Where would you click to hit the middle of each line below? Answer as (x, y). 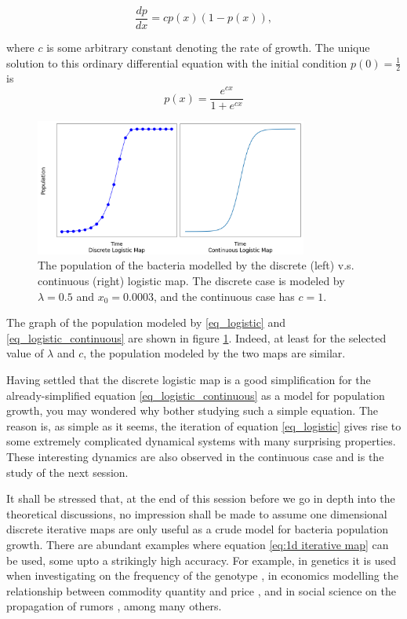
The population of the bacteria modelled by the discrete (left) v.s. (196, 265)
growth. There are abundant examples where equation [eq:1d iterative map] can (198, 544)
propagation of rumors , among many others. (114, 606)
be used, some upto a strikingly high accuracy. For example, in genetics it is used (201, 560)
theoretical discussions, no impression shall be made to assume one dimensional (197, 513)
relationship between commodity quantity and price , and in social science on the (201, 590)
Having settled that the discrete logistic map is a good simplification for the (189, 379)
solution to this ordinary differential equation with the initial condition (177, 62)
